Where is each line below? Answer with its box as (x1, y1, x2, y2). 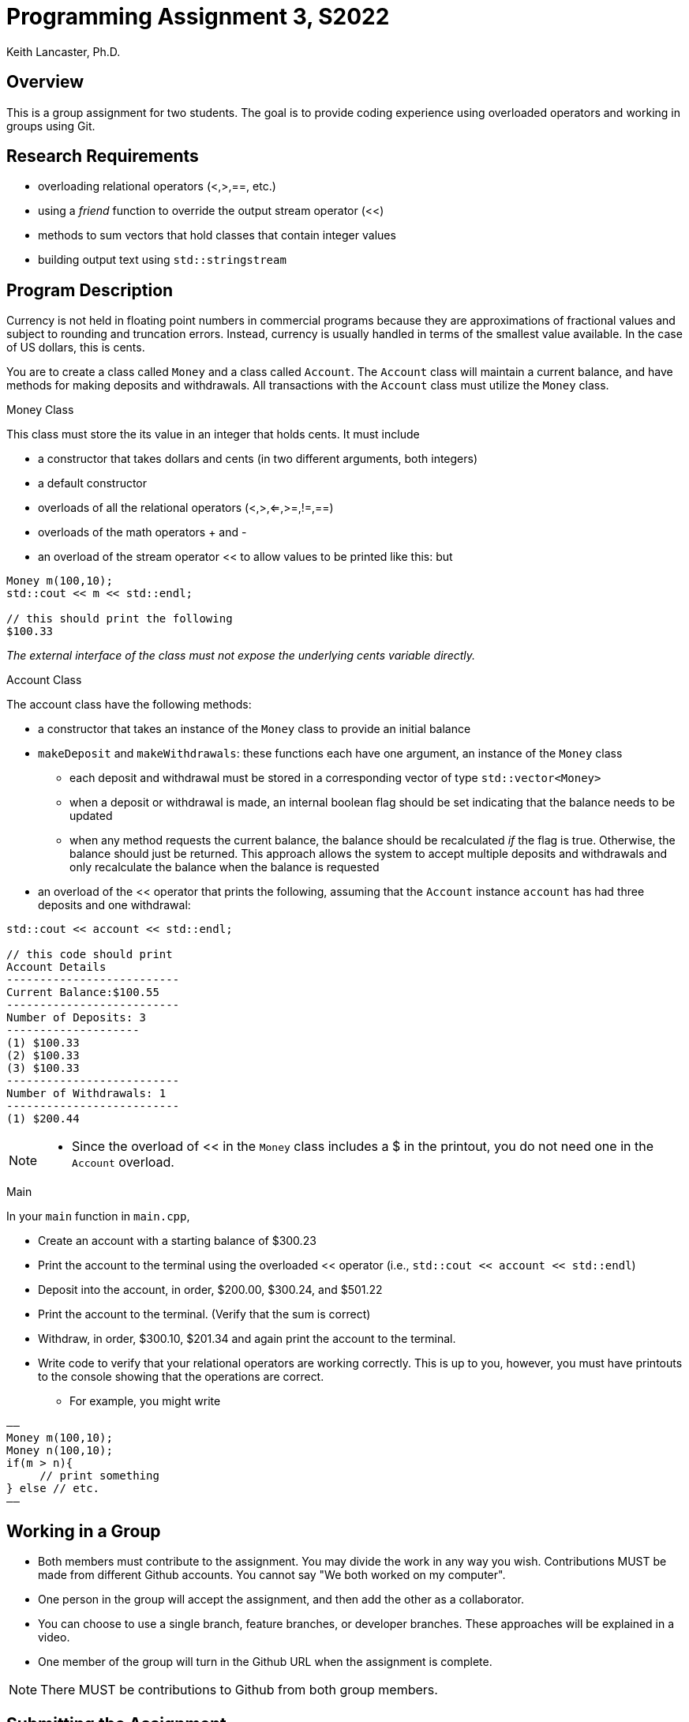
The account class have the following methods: (6, 697, 252, 712)
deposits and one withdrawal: (38, 898, 191, 912)
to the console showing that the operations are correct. (38, 1370, 324, 1384)
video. (38, 1630, 70, 1645)
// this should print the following (6, 612, 233, 626)
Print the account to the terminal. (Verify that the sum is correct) (38, 1307, 371, 1322)
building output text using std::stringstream (38, 253, 286, 267)
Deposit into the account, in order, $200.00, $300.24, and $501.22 (38, 1283, 383, 1297)
